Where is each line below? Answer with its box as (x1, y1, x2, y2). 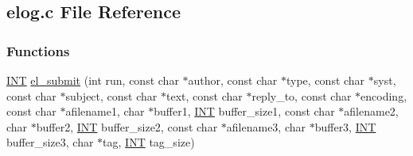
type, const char (286, 72, 365, 88)
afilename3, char (226, 118, 306, 135)
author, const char (188, 72, 278, 88)
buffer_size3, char (6, 134, 94, 150)
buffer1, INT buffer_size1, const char (154, 103, 335, 120)
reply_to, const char (251, 87, 352, 104)
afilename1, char (65, 103, 145, 120)
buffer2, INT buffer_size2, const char (36, 118, 218, 135)
